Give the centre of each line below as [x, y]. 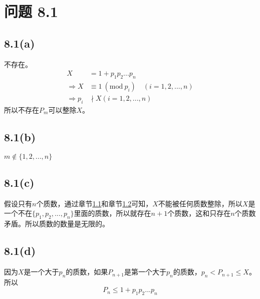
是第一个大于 [145, 272]
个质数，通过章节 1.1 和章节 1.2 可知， [94, 203]
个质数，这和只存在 [199, 213]
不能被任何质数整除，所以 [200, 203]
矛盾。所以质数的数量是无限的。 [57, 224]
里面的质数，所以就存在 [112, 213]
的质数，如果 [87, 272]
